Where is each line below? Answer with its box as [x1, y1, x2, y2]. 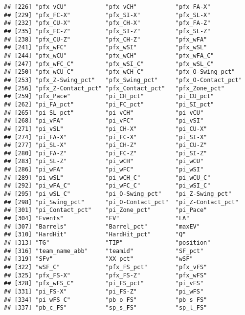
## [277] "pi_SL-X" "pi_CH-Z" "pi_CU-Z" [4, 142, 207, 149]
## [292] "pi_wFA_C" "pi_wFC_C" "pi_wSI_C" [4, 182, 211, 189]
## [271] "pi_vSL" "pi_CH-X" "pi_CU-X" [4, 125, 207, 132]
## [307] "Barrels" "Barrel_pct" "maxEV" [4, 223, 200, 230]
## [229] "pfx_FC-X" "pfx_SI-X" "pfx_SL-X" [4, 11, 211, 19]
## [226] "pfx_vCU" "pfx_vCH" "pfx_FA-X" [4, 3, 211, 10]
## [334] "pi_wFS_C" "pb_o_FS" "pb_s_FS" [4, 296, 207, 303]
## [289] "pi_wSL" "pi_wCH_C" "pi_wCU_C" [4, 174, 211, 181]
